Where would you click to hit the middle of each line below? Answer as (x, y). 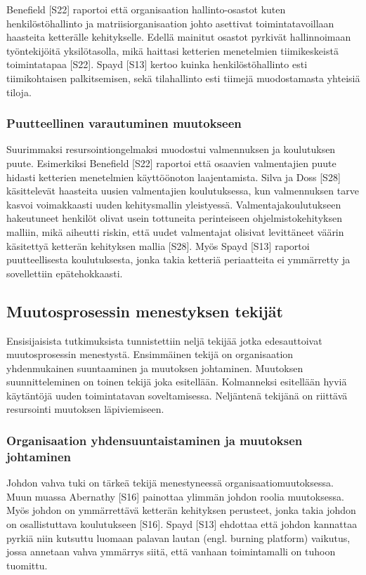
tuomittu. (27, 565)
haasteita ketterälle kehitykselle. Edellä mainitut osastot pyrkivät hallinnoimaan (179, 37)
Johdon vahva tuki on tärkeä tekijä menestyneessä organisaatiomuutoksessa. (170, 483)
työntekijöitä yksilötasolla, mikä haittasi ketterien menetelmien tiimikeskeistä (172, 50)
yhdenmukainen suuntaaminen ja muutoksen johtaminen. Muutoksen (155, 368)
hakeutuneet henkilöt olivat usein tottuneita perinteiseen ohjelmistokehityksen (174, 218)
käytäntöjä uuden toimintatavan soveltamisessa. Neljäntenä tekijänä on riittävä (177, 395)
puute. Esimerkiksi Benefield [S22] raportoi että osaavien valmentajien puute (171, 163)
